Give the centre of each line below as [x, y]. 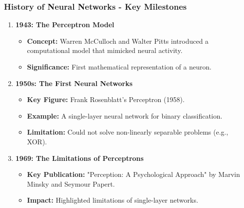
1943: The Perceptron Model [65, 25]
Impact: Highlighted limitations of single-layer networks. [113, 200]
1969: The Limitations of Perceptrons [79, 158]
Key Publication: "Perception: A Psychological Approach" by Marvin [133, 174]
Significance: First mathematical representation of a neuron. [119, 67]
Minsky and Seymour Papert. [71, 183]
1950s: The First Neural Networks [74, 83]
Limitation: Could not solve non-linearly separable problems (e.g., [128, 132]
